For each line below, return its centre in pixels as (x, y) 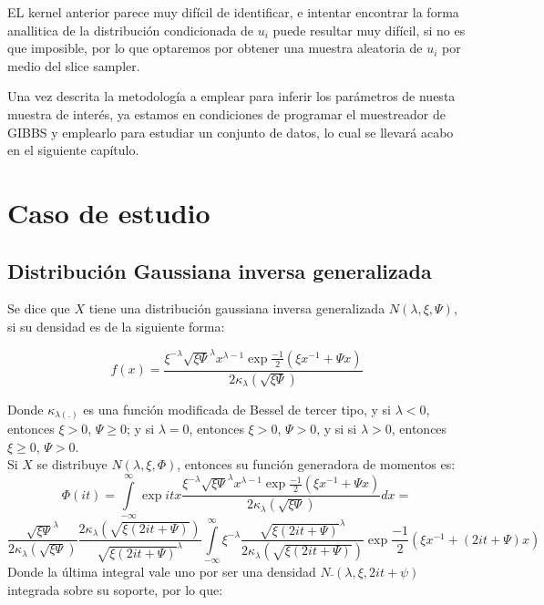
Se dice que (39, 308)
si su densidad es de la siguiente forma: (116, 326)
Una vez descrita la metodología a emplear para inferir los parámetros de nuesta (231, 96)
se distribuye (72, 464)
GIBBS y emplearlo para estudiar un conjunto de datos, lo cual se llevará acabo (231, 132)
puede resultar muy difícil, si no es (369, 30)
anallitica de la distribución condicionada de (131, 30)
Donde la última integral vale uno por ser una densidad (162, 572)
